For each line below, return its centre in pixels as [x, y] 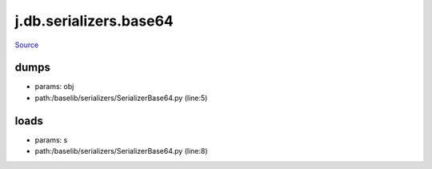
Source [27, 45]
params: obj [54, 87]
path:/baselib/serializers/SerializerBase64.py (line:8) [121, 151]
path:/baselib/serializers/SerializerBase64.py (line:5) [121, 98]
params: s [51, 139]
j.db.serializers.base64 [94, 21]
